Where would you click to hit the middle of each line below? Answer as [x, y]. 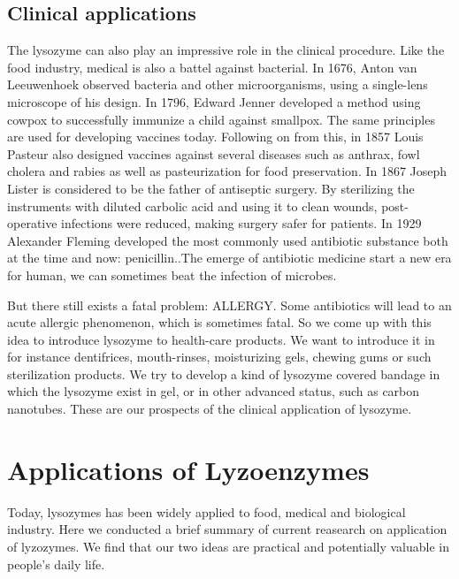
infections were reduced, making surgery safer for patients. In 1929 [241, 223]
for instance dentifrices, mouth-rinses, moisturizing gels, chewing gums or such [219, 357]
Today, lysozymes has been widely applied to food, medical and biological [207, 511]
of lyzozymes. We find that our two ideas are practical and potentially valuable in [229, 546]
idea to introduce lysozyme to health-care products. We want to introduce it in [221, 339]
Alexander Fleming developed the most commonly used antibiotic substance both [228, 240]
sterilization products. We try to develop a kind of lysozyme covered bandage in [224, 373]
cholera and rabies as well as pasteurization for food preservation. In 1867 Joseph [227, 171]
